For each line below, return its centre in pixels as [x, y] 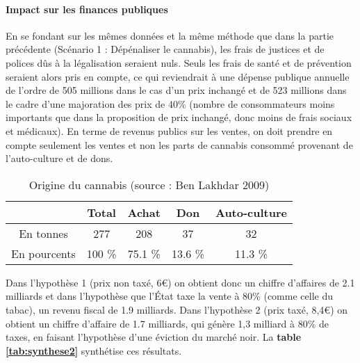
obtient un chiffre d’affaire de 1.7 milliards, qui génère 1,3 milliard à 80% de [167, 323]
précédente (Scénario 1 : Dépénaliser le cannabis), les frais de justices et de [165, 49]
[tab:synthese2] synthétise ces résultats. [94, 350]
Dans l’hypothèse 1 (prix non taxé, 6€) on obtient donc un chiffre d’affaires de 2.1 [180, 282]
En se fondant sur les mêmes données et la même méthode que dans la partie [170, 35]
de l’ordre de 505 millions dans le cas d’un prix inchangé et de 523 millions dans [176, 90]
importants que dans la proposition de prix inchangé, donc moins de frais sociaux [179, 117]
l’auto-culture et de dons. [59, 158]
